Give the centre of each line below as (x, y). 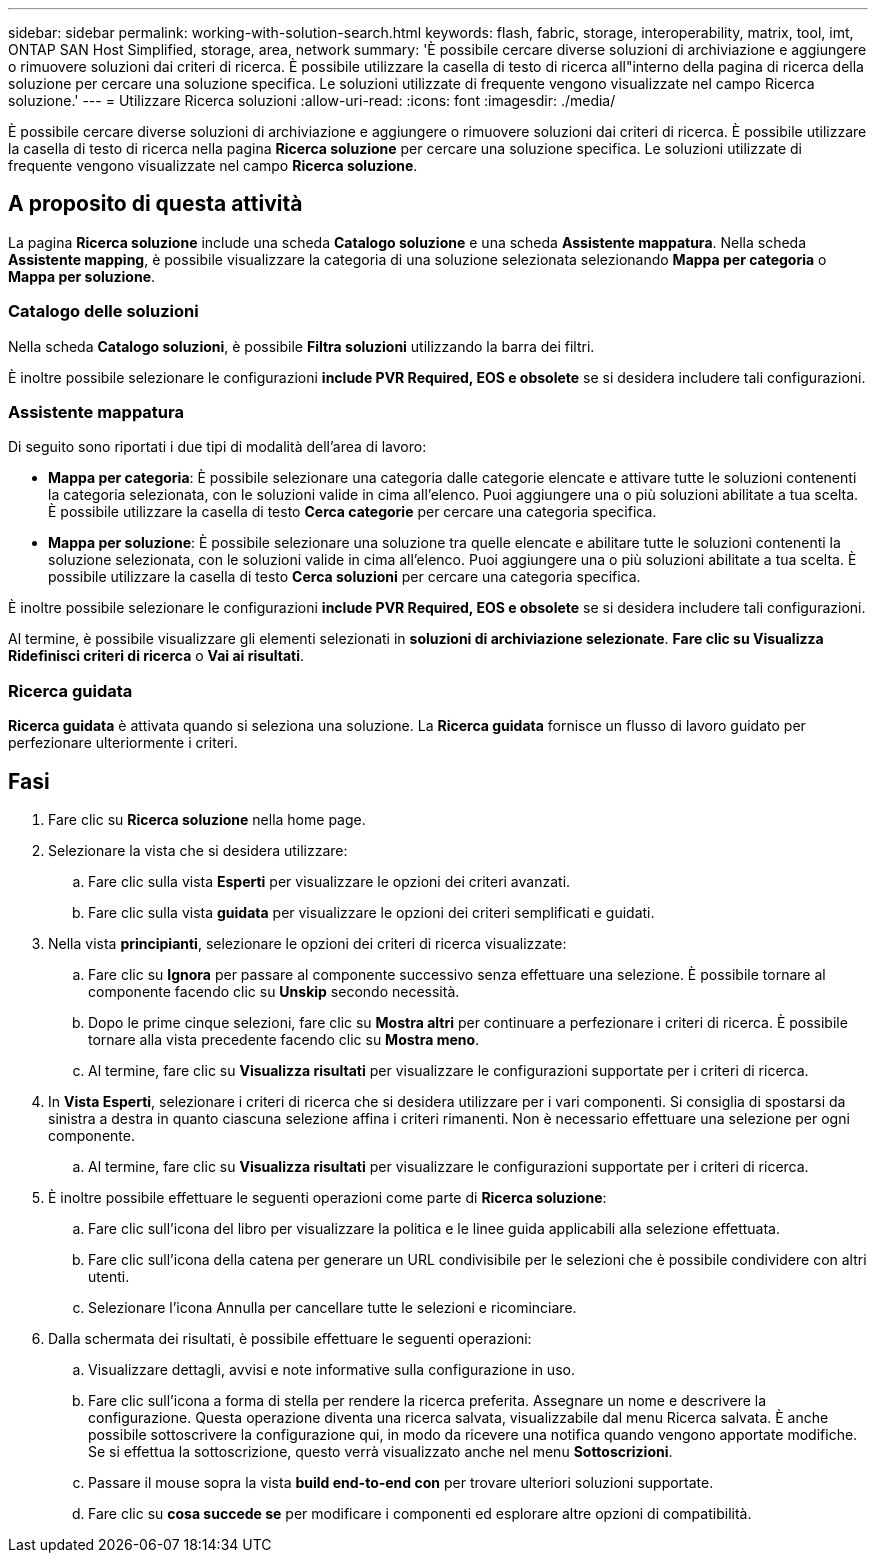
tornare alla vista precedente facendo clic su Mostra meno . (284, 1039)
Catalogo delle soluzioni (103, 311)
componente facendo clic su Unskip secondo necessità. (274, 991)
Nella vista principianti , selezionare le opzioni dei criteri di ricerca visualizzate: (307, 943)
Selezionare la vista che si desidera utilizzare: (198, 850)
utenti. (109, 1276)
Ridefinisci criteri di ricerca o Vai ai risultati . (156, 656)
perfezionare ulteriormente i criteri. (123, 743)
